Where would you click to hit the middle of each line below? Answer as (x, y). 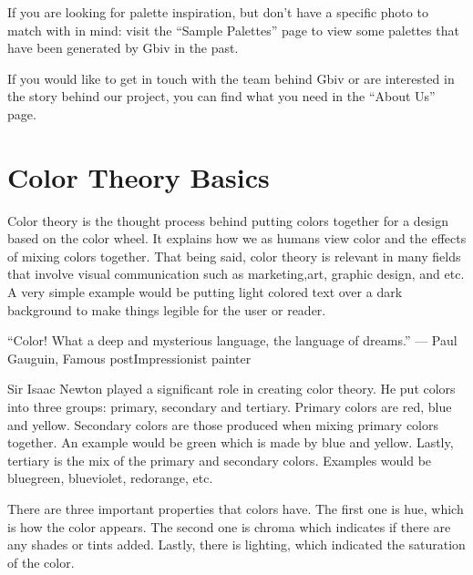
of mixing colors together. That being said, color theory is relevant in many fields (234, 256)
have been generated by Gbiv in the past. (123, 48)
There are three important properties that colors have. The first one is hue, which (236, 508)
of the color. (41, 562)
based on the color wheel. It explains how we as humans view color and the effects (237, 238)
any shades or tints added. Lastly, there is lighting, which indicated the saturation (236, 544)
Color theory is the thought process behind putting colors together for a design (228, 220)
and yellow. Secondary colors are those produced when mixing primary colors (223, 424)
